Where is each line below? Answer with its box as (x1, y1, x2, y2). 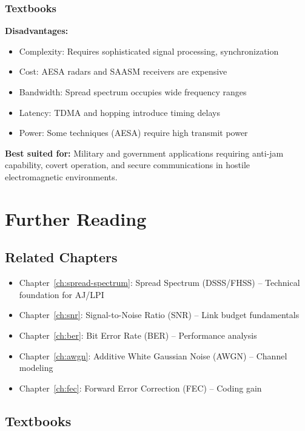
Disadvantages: (5, 24, 69, 37)
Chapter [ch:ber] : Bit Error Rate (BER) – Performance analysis (19, 328, 257, 341)
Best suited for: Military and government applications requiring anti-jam (5, 146, 284, 159)
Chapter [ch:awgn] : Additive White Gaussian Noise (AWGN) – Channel (19, 349, 287, 362)
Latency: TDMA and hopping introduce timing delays (19, 106, 220, 118)
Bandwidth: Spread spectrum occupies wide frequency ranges (19, 86, 247, 98)
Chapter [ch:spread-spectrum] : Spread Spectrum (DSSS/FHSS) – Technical (19, 276, 300, 289)
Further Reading (5, 206, 147, 231)
